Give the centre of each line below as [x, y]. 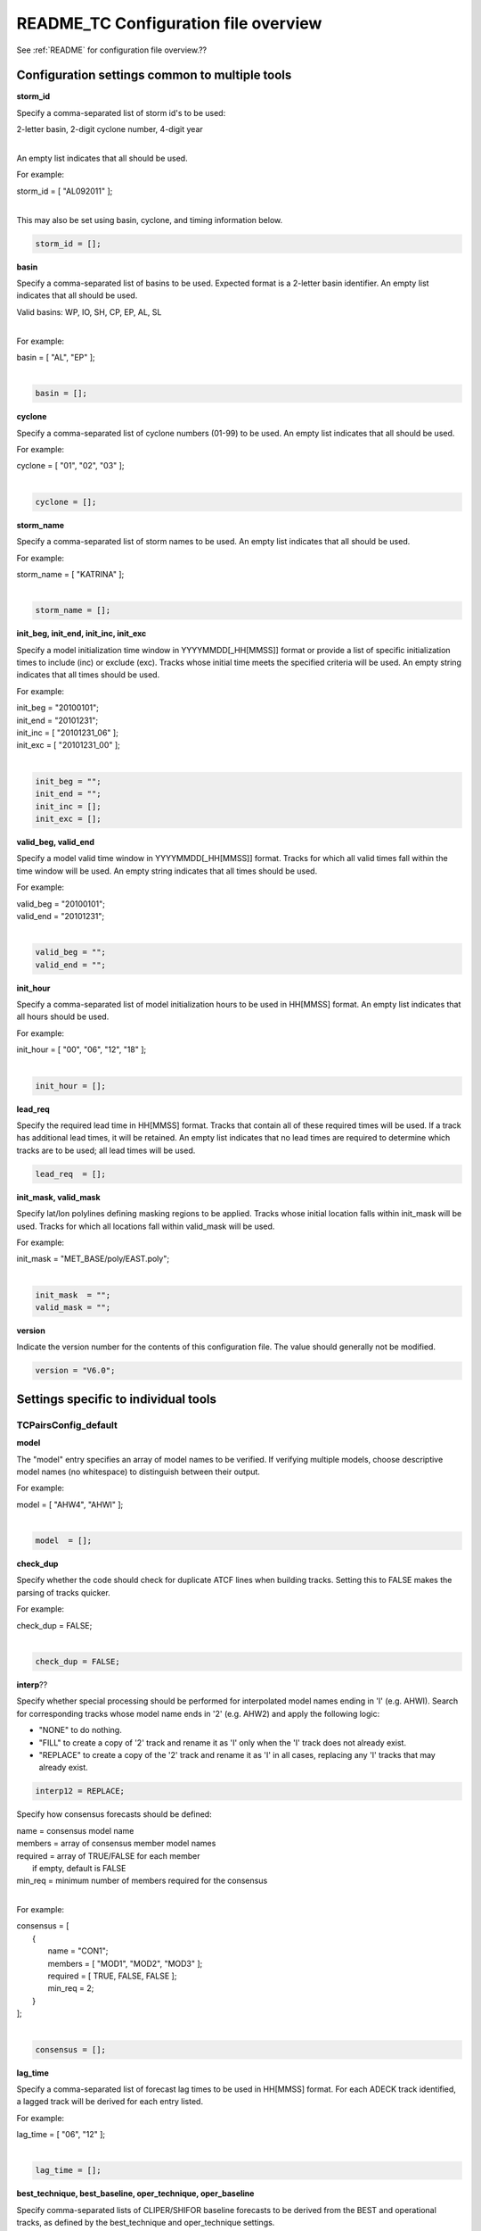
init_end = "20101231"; [57, 720]
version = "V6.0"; [75, 1371]
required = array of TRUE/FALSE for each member [108, 1855]
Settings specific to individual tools [117, 1399]
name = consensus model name [75, 1830]
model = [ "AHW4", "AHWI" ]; [70, 1505]
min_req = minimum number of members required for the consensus [142, 1881]
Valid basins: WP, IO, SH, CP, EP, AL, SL [89, 311]
